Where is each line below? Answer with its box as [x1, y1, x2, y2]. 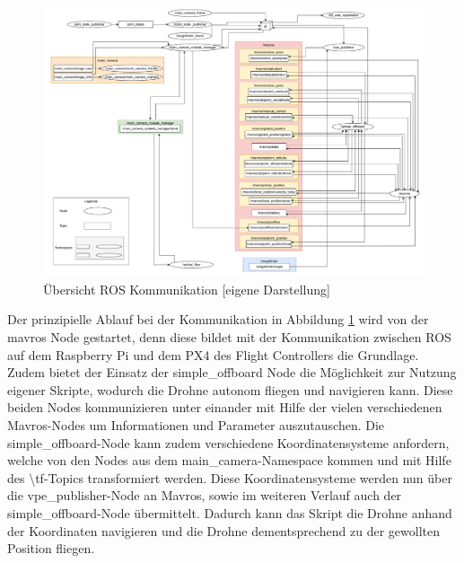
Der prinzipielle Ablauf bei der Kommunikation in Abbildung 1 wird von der [7, 310, 429, 329]
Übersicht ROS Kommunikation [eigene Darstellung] [43, 279, 330, 298]
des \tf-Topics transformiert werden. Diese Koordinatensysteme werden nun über [7, 468, 452, 487]
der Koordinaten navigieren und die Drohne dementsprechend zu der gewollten [7, 521, 440, 540]
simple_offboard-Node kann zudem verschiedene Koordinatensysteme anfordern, [7, 433, 450, 452]
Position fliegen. [7, 539, 95, 558]
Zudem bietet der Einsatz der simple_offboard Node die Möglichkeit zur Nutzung [7, 363, 457, 382]
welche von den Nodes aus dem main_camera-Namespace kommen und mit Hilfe [7, 451, 451, 470]
